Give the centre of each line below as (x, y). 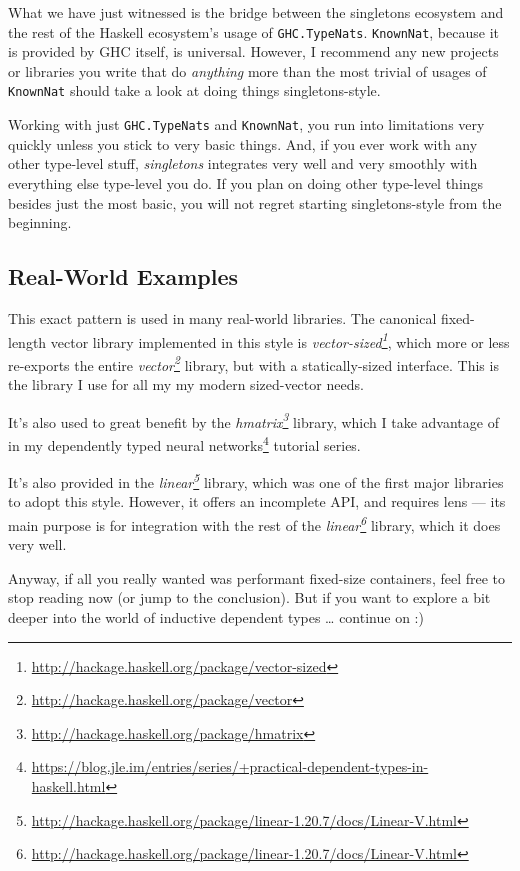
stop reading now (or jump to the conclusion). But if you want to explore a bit (249, 597)
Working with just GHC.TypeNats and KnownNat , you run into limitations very (246, 124)
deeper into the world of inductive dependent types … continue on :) (216, 616)
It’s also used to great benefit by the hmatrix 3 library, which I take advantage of (253, 420)
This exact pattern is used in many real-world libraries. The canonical (222, 317)
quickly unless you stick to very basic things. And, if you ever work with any (243, 143)
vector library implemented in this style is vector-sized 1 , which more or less (280, 340)
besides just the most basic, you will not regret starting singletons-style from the (255, 202)
